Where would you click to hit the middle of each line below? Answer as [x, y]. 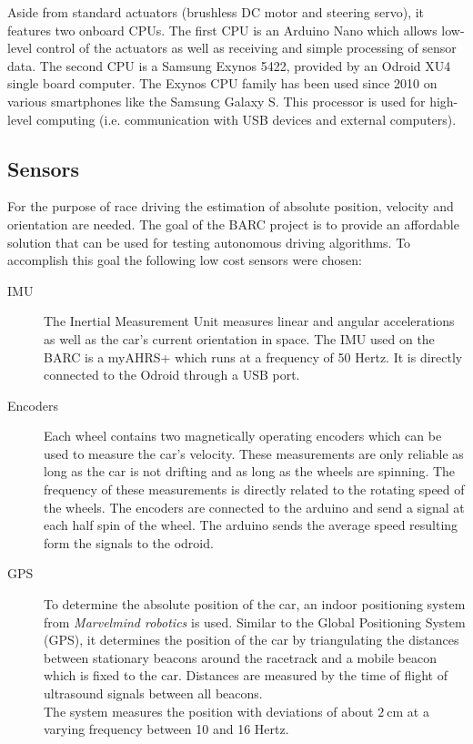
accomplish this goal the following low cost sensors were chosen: [185, 260]
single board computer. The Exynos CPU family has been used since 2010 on [222, 83]
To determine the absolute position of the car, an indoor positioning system [255, 604]
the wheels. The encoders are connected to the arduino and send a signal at [254, 507]
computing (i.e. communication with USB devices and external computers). [246, 119]
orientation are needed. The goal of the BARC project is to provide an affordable [233, 224]
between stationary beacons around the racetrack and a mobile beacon [240, 657]
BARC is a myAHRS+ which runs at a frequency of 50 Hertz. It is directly [253, 357]
